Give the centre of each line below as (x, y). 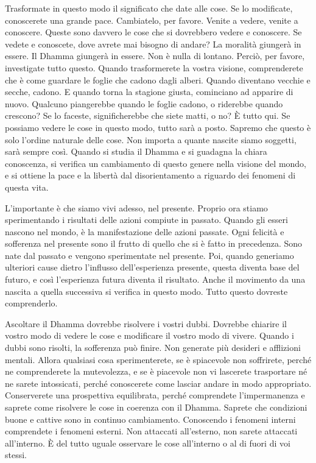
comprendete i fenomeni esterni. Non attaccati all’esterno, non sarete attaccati (151, 431)
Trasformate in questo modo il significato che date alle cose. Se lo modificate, (149, 8)
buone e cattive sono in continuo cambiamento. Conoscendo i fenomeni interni (150, 419)
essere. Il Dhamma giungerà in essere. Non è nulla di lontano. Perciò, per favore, (155, 56)
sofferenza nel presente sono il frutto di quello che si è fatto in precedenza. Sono (154, 243)
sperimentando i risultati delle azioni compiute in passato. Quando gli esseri (146, 220)
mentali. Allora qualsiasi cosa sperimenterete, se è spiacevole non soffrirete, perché (158, 359)
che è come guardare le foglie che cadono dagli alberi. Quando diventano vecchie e (158, 80)
